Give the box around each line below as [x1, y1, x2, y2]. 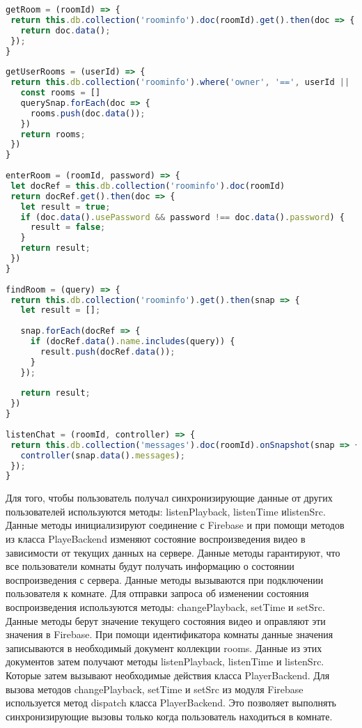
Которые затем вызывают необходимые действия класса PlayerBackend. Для [6, 667, 330, 682]
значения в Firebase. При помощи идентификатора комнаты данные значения [6, 627, 333, 642]
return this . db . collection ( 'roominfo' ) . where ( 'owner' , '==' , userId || [10, 77, 350, 88]
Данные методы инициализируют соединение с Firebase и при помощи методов [6, 518, 345, 532]
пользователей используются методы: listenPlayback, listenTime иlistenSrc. [6, 504, 326, 518]
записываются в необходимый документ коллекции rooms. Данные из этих [6, 640, 322, 655]
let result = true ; [20, 201, 111, 212]
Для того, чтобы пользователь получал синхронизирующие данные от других [6, 490, 333, 505]
